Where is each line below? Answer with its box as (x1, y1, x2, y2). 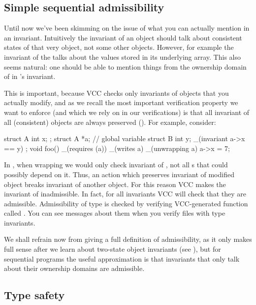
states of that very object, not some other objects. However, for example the (4, 42, 234, 52)
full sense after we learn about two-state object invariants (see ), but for (4, 244, 221, 254)
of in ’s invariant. (4, 71, 56, 81)
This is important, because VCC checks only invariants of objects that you (4, 87, 229, 98)
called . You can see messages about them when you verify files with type (4, 208, 225, 218)
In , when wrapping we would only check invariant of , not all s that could (4, 159, 228, 170)
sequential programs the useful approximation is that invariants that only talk (4, 253, 240, 264)
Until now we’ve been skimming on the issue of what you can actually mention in (4, 23, 250, 33)
